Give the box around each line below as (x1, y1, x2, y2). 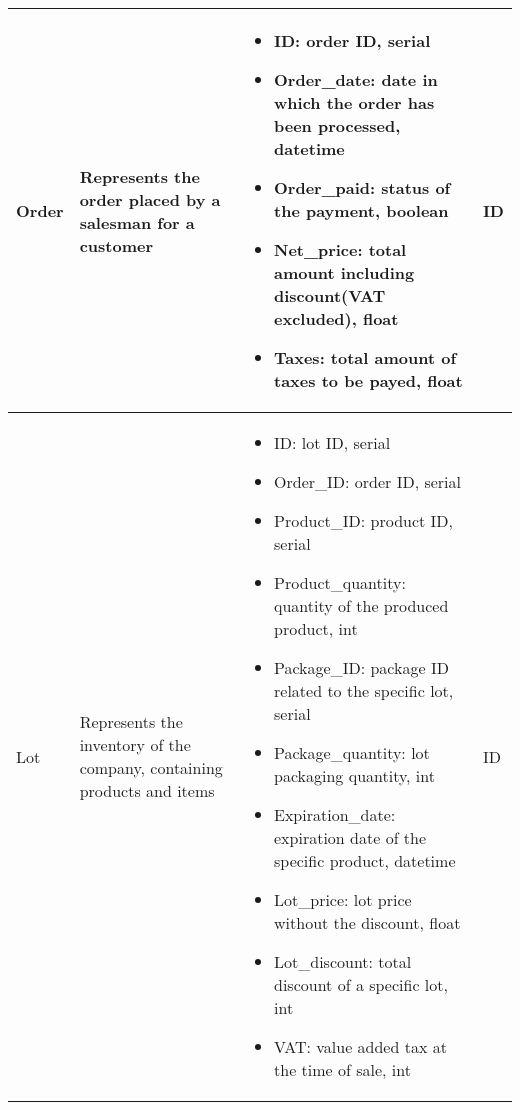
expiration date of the (274, 826, 427, 849)
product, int (274, 617, 358, 640)
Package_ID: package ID (274, 656, 449, 679)
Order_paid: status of (274, 176, 451, 199)
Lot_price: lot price (274, 888, 412, 911)
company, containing (79, 756, 223, 779)
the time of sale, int (274, 1058, 411, 1081)
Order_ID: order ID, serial (274, 470, 462, 493)
